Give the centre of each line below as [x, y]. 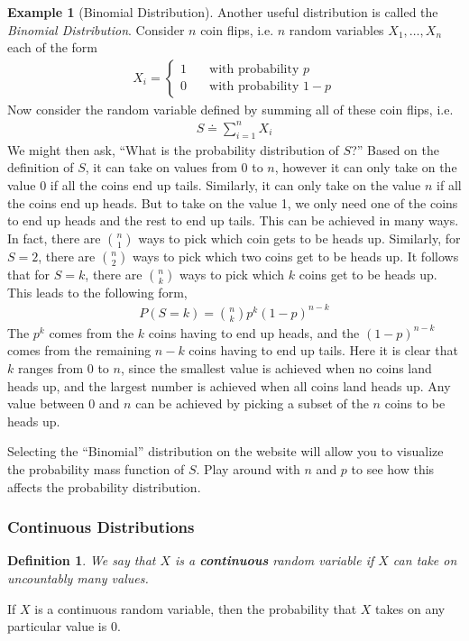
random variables [336, 29]
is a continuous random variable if [275, 560]
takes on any [410, 608]
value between [46, 403]
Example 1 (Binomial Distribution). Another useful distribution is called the [223, 12]
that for [29, 274]
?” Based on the [395, 149]
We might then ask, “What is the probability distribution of [173, 149]
